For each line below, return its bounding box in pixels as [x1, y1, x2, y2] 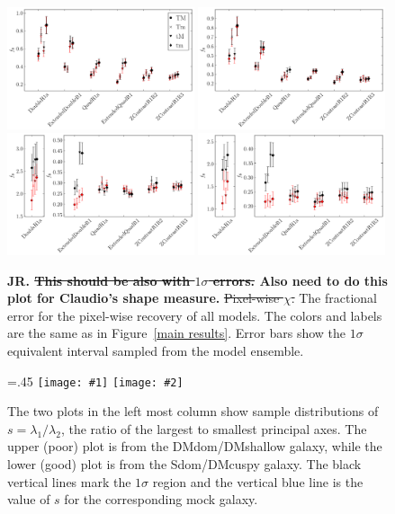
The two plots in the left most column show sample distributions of [7, 402, 379, 421]
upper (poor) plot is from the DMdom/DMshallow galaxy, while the [7, 437, 382, 456]
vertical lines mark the [7, 472, 131, 491]
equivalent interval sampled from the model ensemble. [7, 341, 304, 359]
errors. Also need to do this [212, 270, 388, 289]
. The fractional [291, 288, 377, 307]
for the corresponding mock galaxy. [64, 490, 258, 509]
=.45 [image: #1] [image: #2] [7, 371, 184, 390]
